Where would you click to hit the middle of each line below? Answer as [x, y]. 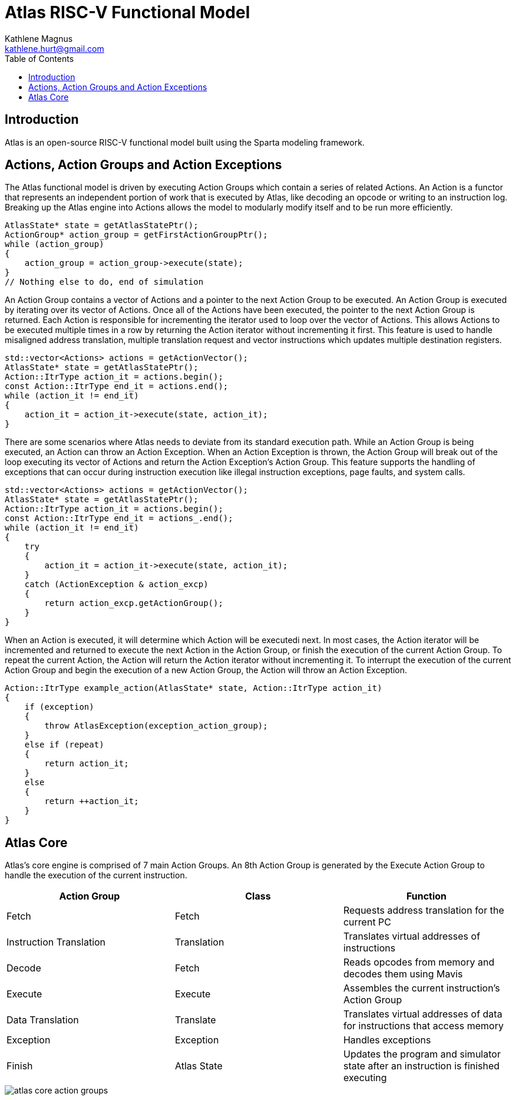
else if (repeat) [64, 745]
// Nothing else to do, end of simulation [104, 282]
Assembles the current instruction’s [421, 988]
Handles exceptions [387, 1040]
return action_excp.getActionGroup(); [134, 603]
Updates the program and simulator [422, 1054]
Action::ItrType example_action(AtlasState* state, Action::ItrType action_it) [193, 688]
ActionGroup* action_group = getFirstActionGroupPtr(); [136, 235]
